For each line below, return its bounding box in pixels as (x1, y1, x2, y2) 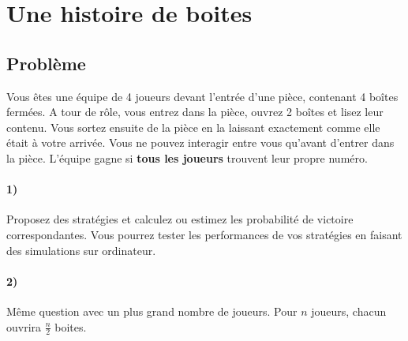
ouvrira (6, 318, 42, 335)
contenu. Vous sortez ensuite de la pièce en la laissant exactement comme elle (6, 118, 380, 135)
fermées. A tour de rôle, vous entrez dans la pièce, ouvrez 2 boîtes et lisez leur (6, 103, 384, 120)
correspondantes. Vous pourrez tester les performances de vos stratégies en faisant (6, 226, 402, 242)
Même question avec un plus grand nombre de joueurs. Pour (6, 302, 298, 319)
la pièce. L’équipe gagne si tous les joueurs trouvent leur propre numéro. (6, 149, 368, 166)
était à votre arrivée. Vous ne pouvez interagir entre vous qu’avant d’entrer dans (6, 134, 395, 151)
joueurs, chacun (311, 302, 387, 319)
